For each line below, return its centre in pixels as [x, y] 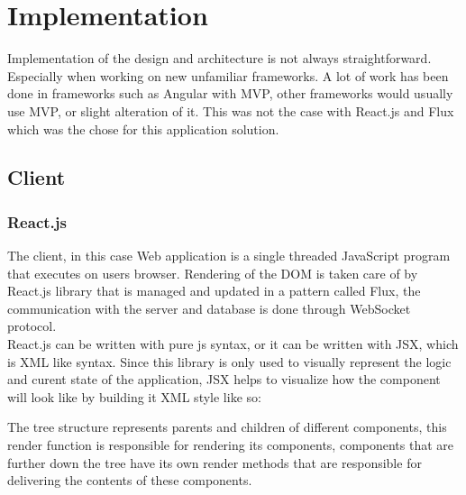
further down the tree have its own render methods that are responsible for [215, 462]
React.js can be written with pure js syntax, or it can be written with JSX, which [233, 344]
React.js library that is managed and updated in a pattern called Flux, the [214, 291]
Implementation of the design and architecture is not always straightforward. [219, 58]
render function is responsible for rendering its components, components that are [231, 445]
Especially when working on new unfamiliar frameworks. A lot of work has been [228, 75]
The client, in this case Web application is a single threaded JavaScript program [229, 256]
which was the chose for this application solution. [143, 128]
